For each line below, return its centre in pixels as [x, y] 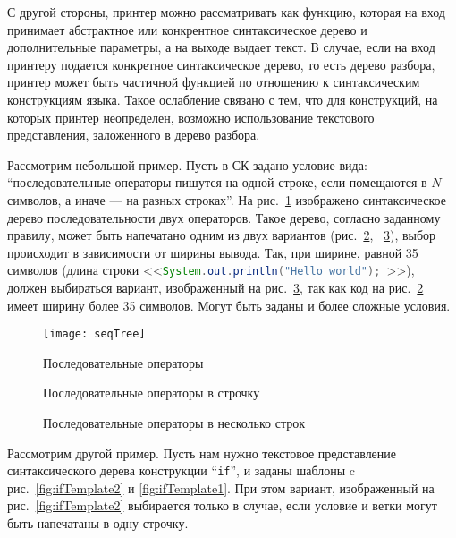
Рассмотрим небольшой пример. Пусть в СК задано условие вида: [187, 164]
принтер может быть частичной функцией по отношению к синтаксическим [214, 82]
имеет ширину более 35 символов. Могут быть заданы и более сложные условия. [229, 305]
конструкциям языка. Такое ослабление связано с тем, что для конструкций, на [223, 99]
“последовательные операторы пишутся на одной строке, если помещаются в [217, 182]
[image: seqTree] [94, 334]
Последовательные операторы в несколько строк [174, 423]
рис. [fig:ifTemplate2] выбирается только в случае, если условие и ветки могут [222, 505]
